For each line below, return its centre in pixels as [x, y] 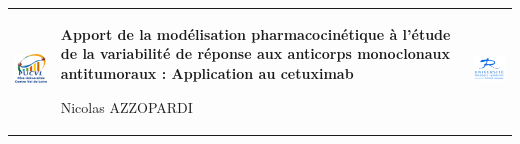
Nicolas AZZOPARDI [126, 106]
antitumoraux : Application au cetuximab [207, 72]
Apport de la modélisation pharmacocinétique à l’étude [255, 33]
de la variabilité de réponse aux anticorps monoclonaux [255, 53]
